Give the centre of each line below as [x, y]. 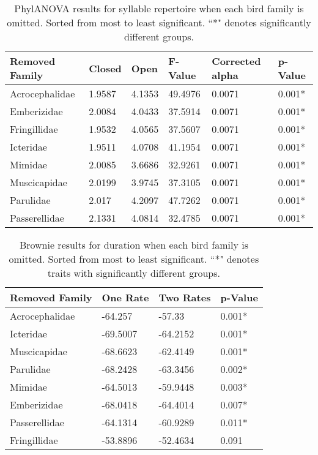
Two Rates [185, 297]
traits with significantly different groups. [134, 273]
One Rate [125, 297]
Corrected [236, 61]
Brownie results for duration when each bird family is [134, 245]
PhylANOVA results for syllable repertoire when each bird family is [159, 8]
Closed [105, 68]
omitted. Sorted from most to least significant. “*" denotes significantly [159, 22]
